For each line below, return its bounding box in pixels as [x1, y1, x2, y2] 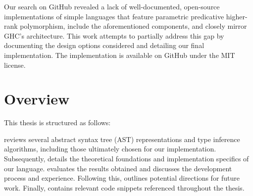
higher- [226, 11, 248, 21]
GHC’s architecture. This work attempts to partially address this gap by [4, 30, 224, 41]
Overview [4, 89, 70, 109]
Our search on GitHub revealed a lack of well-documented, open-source [4, 1, 220, 11]
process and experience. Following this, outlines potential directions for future [4, 173, 240, 183]
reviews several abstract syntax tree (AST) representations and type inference [4, 134, 240, 144]
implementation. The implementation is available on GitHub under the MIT [4, 49, 235, 60]
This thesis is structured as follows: [4, 117, 111, 128]
